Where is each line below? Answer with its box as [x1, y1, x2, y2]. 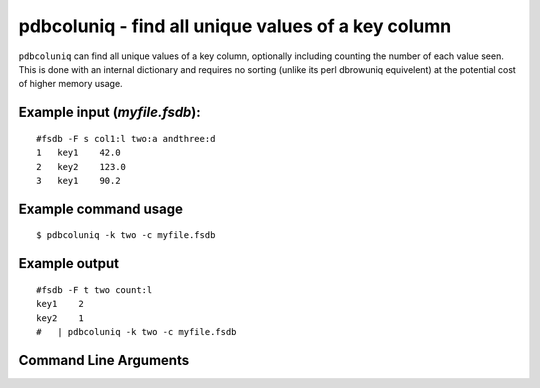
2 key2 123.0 [36, 161, 127, 172]
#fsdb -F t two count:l [36, 284, 153, 295]
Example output [18, 255, 120, 272]
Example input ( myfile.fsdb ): [18, 104, 202, 121]
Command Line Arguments [18, 351, 190, 369]
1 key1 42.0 [36, 147, 121, 159]
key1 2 [36, 298, 84, 310]
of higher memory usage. [18, 78, 124, 90]
